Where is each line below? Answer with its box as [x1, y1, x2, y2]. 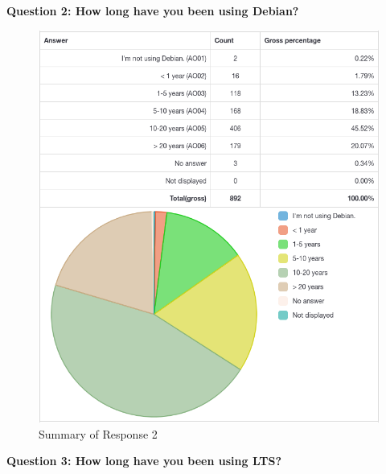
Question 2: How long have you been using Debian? [6, 2, 299, 19]
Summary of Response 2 [39, 425, 158, 442]
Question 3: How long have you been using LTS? [6, 452, 282, 469]
